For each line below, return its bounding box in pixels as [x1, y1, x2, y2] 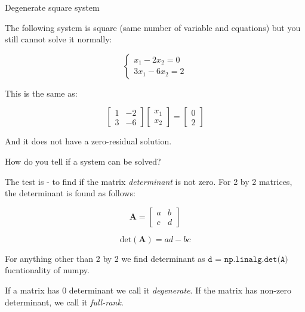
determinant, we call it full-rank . [5, 295, 124, 308]
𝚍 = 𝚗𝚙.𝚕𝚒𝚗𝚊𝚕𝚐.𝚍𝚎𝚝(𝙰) [208, 255, 288, 264]
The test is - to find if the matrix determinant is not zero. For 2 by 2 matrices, [5, 175, 292, 187]
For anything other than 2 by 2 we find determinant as [5, 252, 205, 264]
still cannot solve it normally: [5, 33, 112, 45]
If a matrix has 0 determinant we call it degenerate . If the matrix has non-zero [5, 283, 291, 296]
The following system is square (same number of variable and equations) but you [5, 21, 301, 33]
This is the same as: [5, 87, 78, 99]
